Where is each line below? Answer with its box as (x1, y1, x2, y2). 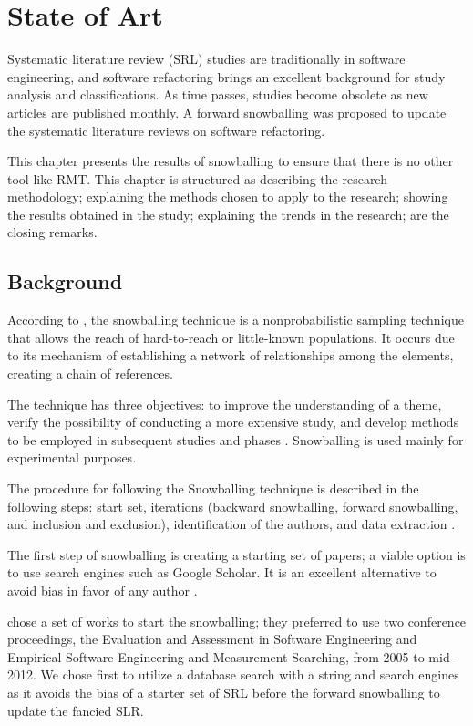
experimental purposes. (7, 448, 137, 467)
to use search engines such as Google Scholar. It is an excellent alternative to (7, 563, 437, 582)
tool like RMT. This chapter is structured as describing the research (7, 169, 387, 188)
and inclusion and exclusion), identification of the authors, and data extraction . (7, 514, 456, 534)
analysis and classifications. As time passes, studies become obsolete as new (7, 85, 428, 104)
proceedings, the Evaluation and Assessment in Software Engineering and (7, 629, 417, 648)
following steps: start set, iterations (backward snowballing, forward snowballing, (7, 496, 458, 515)
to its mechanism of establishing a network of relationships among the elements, (7, 346, 454, 365)
